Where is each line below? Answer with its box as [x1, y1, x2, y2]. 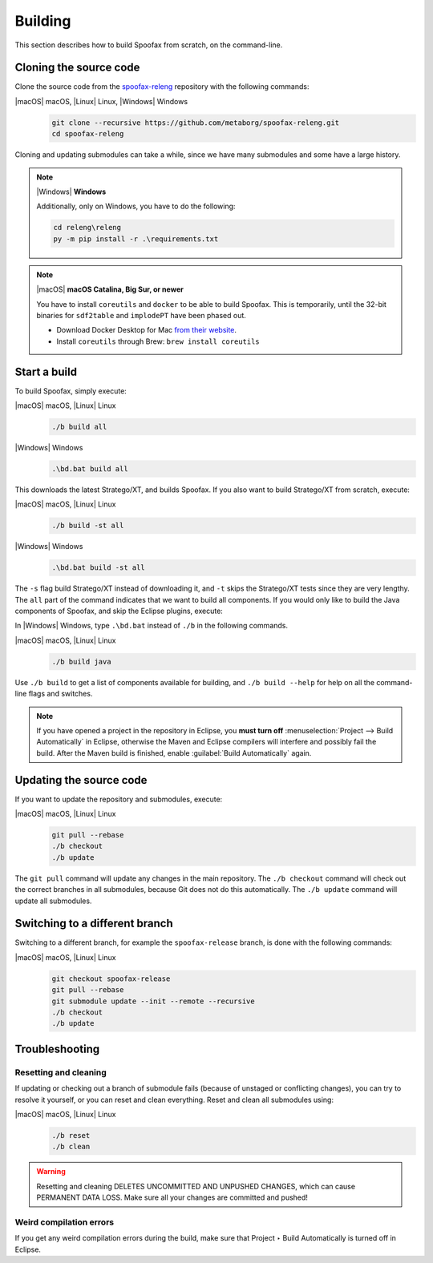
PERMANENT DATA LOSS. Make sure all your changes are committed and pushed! [36, 1192, 309, 1202]
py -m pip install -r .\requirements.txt [53, 234, 219, 244]
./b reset [51, 1131, 91, 1140]
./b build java [51, 657, 111, 666]
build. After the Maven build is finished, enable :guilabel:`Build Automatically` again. [36, 748, 312, 757]
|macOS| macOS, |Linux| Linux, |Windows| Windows [14, 96, 188, 106]
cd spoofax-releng [51, 129, 124, 139]
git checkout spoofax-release [51, 974, 171, 983]
